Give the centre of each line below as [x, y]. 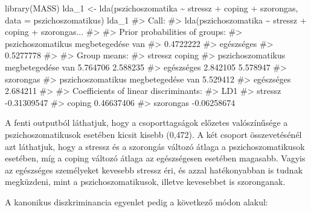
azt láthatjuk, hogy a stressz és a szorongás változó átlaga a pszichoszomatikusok [155, 146]
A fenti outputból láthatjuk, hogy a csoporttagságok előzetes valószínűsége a [146, 123]
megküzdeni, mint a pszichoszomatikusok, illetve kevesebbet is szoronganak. [145, 182]
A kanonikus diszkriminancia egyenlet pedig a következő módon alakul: [136, 201]
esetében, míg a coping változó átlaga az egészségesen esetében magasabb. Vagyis [155, 158]
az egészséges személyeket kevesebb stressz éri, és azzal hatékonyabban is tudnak [154, 170]
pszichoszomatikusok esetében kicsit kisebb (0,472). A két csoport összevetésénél [153, 134]
